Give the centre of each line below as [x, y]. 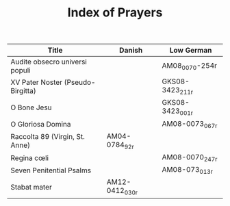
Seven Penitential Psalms [51, 170]
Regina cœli [30, 157]
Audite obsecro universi [49, 62]
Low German [191, 51]
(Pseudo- [80, 82]
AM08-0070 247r [190, 158]
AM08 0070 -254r [190, 66]
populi [21, 70]
